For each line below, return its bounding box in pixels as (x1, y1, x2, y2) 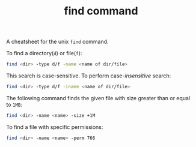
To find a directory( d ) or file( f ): (6, 50, 82, 57)
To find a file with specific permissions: (6, 123, 103, 130)
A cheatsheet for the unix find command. (6, 38, 109, 46)
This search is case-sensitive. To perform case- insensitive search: (6, 72, 171, 79)
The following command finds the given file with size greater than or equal (6, 94, 191, 101)
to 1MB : (6, 101, 23, 108)
